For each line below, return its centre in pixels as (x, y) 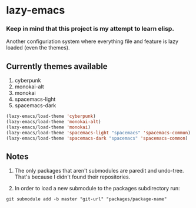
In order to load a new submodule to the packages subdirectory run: (97, 189)
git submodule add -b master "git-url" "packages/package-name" (87, 199)
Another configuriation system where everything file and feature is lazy (92, 41)
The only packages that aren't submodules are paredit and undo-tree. (99, 171)
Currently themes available (57, 66)
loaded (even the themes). (38, 48)
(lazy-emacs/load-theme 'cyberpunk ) (51, 116)
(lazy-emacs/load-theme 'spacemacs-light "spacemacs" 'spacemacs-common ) (99, 133)
